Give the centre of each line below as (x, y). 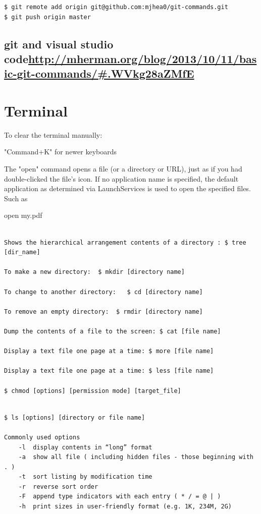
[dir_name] (22, 252)
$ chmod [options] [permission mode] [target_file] (93, 391)
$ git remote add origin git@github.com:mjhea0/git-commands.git (116, 7)
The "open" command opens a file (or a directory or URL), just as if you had (123, 169)
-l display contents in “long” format (85, 447)
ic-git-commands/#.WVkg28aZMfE (99, 73)
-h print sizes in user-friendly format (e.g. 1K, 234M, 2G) (125, 507)
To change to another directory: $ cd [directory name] (103, 292)
